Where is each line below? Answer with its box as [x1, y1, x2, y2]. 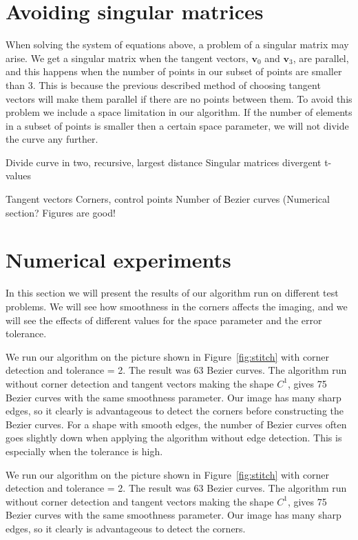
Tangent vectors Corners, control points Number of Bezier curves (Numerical [6, 192, 330, 206]
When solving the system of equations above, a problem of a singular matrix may [6, 37, 349, 52]
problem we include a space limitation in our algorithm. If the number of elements [6, 105, 352, 119]
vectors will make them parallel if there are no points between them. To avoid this [6, 91, 352, 106]
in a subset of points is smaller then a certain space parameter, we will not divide [6, 118, 349, 132]
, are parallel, [293, 50, 349, 65]
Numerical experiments [6, 246, 231, 274]
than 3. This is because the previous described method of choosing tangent [6, 77, 321, 92]
